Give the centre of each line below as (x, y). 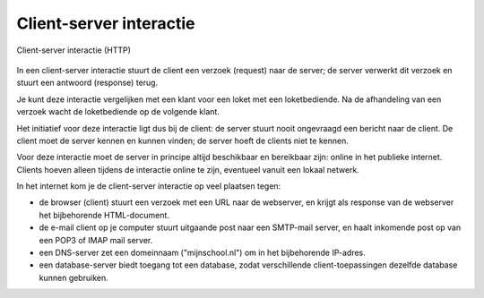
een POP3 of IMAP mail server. (96, 240)
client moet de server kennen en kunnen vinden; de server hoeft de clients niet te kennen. (182, 140)
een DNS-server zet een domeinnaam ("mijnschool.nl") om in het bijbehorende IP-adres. (203, 253)
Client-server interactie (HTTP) (74, 50)
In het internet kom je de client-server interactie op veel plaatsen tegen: (149, 186)
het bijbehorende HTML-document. (104, 215)
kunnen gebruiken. (73, 277)
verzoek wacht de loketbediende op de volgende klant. (118, 112)
